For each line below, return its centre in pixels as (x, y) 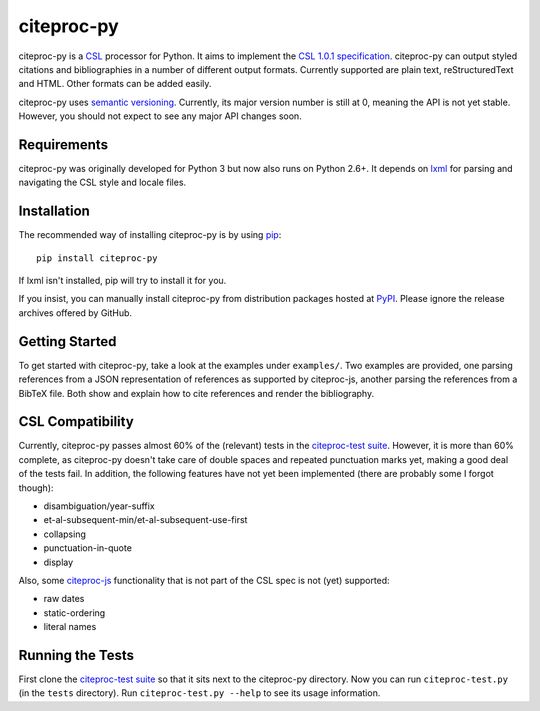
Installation (54, 211)
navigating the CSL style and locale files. (102, 182)
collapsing (65, 534)
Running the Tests (76, 655)
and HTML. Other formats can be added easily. (115, 84)
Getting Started (67, 341)
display (58, 562)
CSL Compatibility (76, 421)
